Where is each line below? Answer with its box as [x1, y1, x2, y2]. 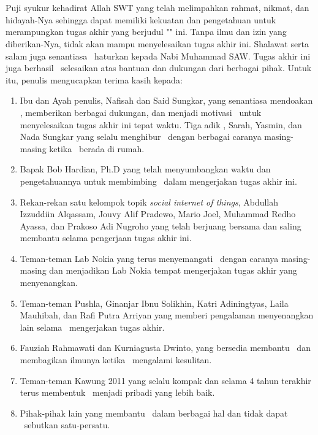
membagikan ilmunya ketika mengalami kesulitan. [20, 353, 212, 366]
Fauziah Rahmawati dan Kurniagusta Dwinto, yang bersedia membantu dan [20, 341, 311, 354]
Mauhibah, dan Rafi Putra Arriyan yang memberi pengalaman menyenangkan [20, 309, 314, 321]
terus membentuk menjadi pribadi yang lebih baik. [20, 386, 215, 399]
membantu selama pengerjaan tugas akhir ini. [20, 231, 192, 244]
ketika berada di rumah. [49, 142, 145, 155]
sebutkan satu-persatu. [24, 418, 110, 431]
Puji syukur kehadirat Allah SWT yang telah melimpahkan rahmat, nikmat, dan [6, 1, 309, 14]
